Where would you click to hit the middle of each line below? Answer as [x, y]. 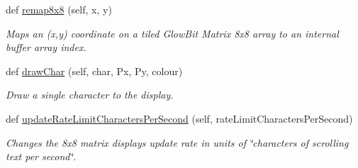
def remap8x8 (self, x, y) [59, 9]
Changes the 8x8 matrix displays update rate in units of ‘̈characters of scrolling [177, 142]
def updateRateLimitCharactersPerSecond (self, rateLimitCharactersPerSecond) [179, 118]
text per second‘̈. [41, 156]
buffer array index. [46, 47]
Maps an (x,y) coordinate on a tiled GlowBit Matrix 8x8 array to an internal [172, 33]
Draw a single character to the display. [90, 95]
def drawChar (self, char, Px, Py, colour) [94, 71]
